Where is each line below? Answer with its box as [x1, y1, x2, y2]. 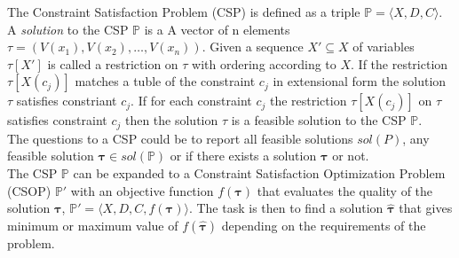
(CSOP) [7, 181, 51, 199]
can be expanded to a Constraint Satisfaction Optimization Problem [73, 164, 446, 183]
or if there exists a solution [170, 146, 317, 165]
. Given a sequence [202, 37, 304, 56]
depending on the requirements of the [221, 215, 426, 234]
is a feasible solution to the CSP [231, 111, 407, 129]
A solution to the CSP [7, 20, 129, 38]
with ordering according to [192, 54, 336, 73]
